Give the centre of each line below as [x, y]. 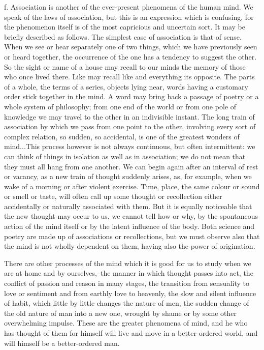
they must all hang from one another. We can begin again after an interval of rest [131, 166]
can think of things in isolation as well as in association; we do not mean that [125, 156]
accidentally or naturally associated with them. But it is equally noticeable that [128, 206]
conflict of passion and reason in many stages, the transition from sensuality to [127, 283]
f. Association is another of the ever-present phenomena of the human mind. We [129, 7]
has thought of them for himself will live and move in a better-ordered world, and [131, 333]
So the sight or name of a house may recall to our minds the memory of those [125, 66]
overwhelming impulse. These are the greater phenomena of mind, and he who [126, 323]
